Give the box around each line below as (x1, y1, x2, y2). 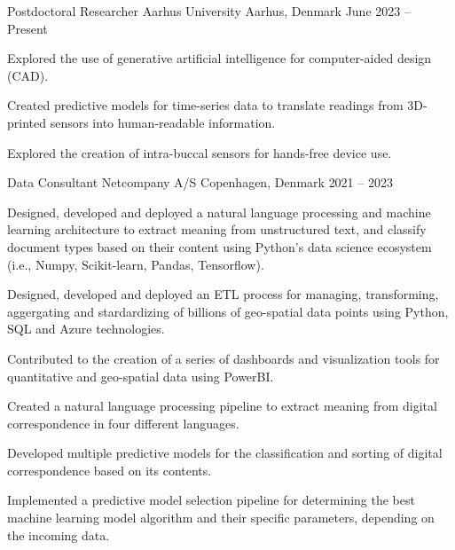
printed (7, 113, 47, 131)
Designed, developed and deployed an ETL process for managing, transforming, (7, 285, 439, 303)
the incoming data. (7, 525, 110, 544)
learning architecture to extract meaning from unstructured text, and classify (7, 220, 427, 239)
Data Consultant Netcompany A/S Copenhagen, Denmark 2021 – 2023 (7, 173, 393, 192)
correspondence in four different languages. (7, 413, 239, 432)
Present (7, 19, 48, 37)
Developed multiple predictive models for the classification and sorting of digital (7, 444, 443, 462)
